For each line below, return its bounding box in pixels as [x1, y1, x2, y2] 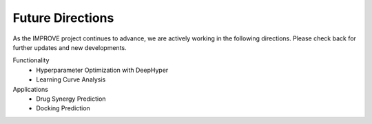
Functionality [12, 56, 50, 64]
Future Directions [12, 10, 114, 25]
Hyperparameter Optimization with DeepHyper [36, 66, 169, 74]
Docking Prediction [36, 104, 91, 112]
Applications [12, 85, 48, 93]
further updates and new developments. [12, 43, 127, 51]
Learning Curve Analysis [36, 75, 106, 84]
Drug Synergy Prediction [36, 95, 106, 103]
